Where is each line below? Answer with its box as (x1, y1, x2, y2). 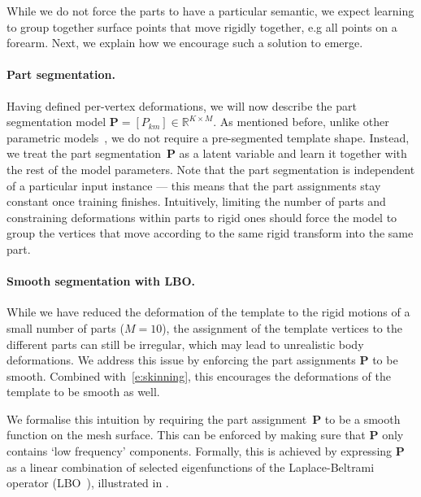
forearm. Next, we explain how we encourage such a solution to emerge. (7, 34, 363, 51)
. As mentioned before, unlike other (213, 113, 389, 130)
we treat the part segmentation (7, 145, 161, 162)
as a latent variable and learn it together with (179, 145, 407, 162)
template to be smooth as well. (7, 383, 160, 400)
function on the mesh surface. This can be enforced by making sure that (7, 426, 366, 443)
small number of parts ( (7, 319, 124, 336)
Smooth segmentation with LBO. (7, 272, 196, 290)
